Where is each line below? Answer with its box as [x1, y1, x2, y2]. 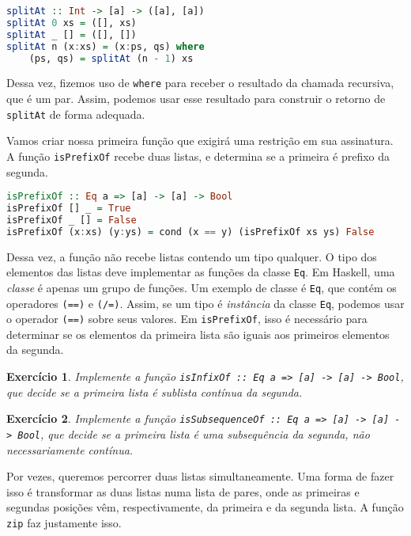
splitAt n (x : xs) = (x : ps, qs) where [6, 40, 205, 52]
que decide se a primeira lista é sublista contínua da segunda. [6, 383, 303, 400]
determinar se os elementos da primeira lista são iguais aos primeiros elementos [6, 325, 390, 342]
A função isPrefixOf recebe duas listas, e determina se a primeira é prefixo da [6, 147, 390, 164]
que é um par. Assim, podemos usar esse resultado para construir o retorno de [6, 90, 386, 107]
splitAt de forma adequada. [6, 105, 145, 122]
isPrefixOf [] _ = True [6, 203, 131, 214]
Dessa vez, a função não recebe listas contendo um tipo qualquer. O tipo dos [6, 248, 377, 264]
